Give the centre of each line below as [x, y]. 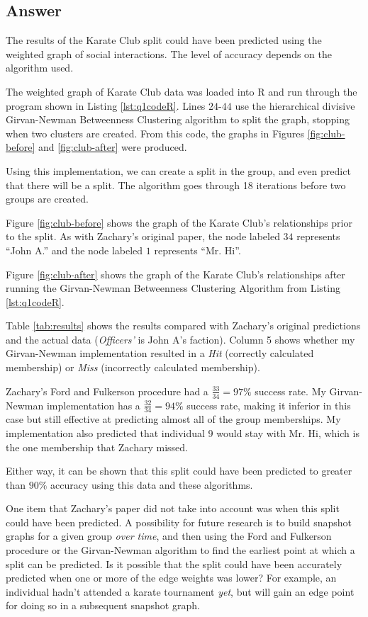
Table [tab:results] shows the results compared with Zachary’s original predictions [183, 326]
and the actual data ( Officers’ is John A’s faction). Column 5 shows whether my [180, 339]
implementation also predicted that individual [105, 432]
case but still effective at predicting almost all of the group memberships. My [173, 419]
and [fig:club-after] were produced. [112, 147]
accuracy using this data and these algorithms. [152, 484]
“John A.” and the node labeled [74, 250]
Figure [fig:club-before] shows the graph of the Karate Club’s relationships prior [179, 222]
